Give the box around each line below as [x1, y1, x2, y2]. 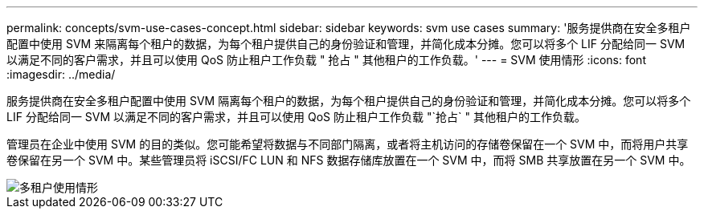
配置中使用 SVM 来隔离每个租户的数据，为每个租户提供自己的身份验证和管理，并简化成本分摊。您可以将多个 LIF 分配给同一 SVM [6, 37, 686, 51]
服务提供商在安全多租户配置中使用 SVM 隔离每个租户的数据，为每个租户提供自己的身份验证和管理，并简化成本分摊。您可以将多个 [6, 94, 691, 107]
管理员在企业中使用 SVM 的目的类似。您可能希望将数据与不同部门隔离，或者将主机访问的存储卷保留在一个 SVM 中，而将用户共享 [6, 137, 689, 151]
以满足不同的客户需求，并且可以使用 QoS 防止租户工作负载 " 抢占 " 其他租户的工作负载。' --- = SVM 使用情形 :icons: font [6, 53, 646, 67]
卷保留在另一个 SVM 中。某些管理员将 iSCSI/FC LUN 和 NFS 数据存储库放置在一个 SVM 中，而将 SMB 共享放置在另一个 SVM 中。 [6, 153, 691, 167]
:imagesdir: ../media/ [6, 67, 116, 81]
